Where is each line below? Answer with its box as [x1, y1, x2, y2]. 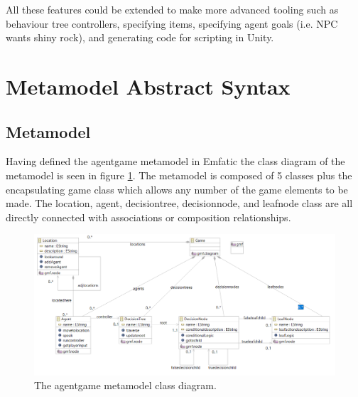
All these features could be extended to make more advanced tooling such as [6, 2, 339, 16]
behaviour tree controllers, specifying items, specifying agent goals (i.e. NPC [6, 16, 338, 31]
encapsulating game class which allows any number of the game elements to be [6, 181, 348, 196]
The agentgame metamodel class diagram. [34, 378, 217, 393]
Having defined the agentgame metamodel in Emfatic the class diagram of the [6, 154, 345, 169]
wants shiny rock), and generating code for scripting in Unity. [6, 30, 274, 45]
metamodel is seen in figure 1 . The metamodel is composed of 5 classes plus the [6, 167, 352, 182]
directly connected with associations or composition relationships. [6, 209, 291, 224]
